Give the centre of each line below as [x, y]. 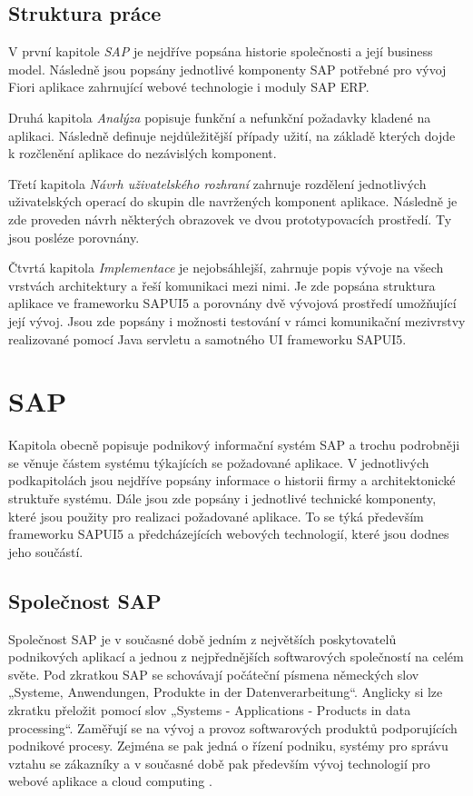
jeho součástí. [46, 551]
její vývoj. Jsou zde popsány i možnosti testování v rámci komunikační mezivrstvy [237, 320]
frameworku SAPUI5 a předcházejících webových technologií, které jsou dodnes [229, 534]
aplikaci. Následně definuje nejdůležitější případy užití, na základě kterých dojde [232, 135]
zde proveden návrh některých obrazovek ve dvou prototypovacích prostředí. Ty [230, 219]
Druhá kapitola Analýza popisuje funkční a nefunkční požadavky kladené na [220, 117]
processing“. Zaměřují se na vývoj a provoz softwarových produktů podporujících [233, 727]
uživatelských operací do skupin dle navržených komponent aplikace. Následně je [233, 201]
